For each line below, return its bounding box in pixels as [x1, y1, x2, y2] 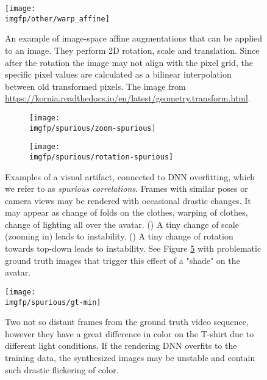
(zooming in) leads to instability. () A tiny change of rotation [5, 230, 233, 243]
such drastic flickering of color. [5, 363, 119, 376]
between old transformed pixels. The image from [5, 79, 186, 92]
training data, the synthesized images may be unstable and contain [5, 351, 255, 364]
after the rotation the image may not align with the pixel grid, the [5, 56, 253, 68]
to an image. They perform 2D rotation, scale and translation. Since [5, 43, 260, 56]
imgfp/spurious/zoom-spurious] [29, 123, 156, 133]
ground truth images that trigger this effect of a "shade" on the [5, 254, 240, 266]
